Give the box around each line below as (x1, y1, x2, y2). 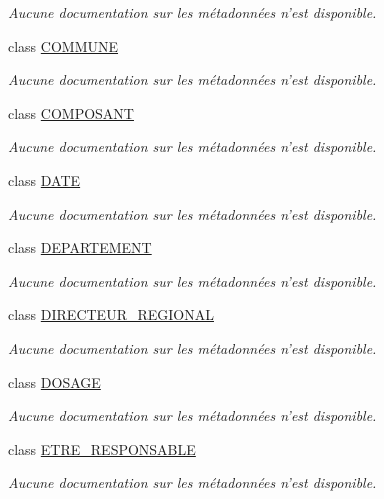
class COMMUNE (8, 35, 119, 56)
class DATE (8, 169, 81, 190)
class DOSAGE (8, 371, 101, 392)
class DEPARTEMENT (8, 237, 152, 258)
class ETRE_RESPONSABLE (8, 438, 196, 459)
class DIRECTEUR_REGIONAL (8, 304, 214, 325)
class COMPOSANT (8, 102, 134, 123)
